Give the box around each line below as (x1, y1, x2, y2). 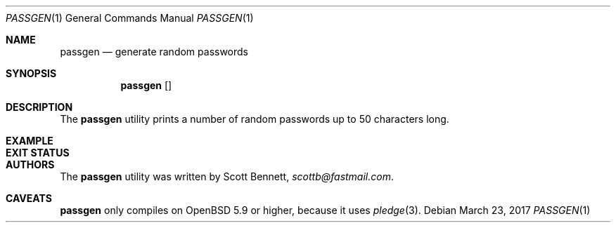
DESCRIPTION (6, 101, 73, 113)
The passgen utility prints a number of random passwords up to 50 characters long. (60, 113, 449, 125)
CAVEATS (6, 192, 52, 204)
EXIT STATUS (6, 147, 70, 159)
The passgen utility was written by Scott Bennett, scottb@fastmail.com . (60, 170, 394, 182)
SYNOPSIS (6, 67, 57, 79)
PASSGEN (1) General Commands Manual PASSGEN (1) (6, 12, 254, 24)
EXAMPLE (6, 135, 53, 147)
